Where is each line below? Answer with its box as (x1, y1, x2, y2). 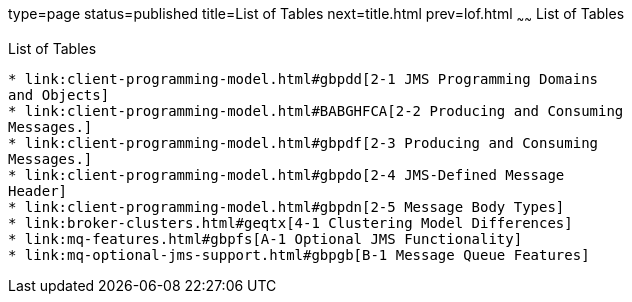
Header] (8, 182, 68, 199)
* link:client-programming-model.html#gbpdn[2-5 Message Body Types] (8, 198, 565, 215)
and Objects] (8, 86, 110, 103)
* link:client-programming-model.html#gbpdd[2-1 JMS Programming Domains (8, 70, 599, 87)
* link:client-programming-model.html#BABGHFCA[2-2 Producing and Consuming (8, 102, 624, 119)
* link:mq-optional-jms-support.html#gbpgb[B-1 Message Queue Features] (8, 246, 590, 263)
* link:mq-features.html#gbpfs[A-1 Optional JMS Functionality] (8, 230, 523, 247)
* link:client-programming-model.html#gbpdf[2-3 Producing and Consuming (8, 134, 599, 151)
